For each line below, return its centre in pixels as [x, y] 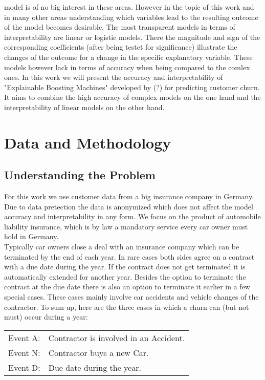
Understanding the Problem [80, 175]
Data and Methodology [88, 142]
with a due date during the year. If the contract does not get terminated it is [125, 267]
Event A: [24, 337]
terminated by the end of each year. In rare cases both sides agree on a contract [129, 256]
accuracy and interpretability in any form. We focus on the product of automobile [132, 216]
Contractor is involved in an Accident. [117, 337]
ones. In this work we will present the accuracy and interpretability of [114, 77]
